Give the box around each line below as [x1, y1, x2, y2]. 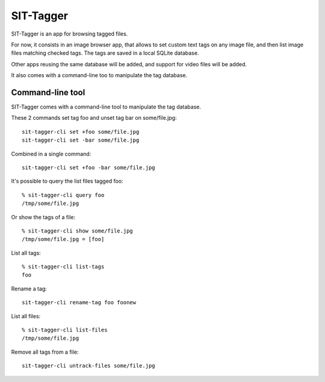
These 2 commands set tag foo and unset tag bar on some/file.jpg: [11, 114, 177, 122]
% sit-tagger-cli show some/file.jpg [22, 227, 134, 234]
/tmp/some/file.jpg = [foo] [22, 236, 105, 243]
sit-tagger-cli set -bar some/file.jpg [22, 137, 140, 144]
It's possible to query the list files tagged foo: [11, 178, 123, 185]
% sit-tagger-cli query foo [22, 192, 105, 198]
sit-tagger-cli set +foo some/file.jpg [22, 128, 140, 135]
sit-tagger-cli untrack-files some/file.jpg [22, 362, 156, 369]
